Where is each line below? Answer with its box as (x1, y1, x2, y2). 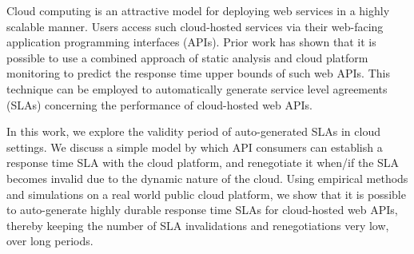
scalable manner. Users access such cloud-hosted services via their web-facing (6, 18, 384, 34)
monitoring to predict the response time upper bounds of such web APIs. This (6, 65, 390, 81)
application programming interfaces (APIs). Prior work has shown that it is (6, 34, 376, 50)
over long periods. (6, 232, 94, 249)
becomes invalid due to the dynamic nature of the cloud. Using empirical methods (6, 169, 408, 186)
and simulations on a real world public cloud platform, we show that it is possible (6, 185, 406, 202)
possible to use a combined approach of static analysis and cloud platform (6, 49, 368, 65)
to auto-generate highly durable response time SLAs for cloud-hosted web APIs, (6, 201, 398, 218)
